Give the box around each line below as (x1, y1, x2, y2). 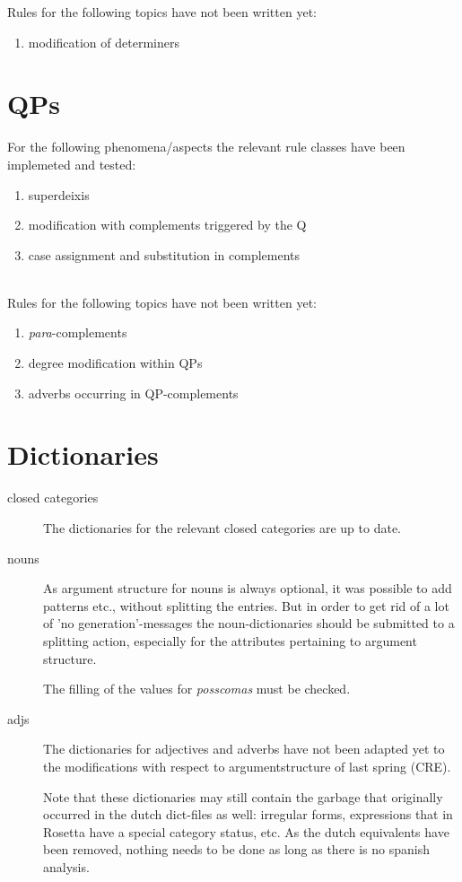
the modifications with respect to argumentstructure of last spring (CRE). (43, 756, 451, 775)
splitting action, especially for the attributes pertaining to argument (43, 631, 417, 650)
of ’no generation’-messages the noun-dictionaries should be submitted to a (43, 614, 455, 633)
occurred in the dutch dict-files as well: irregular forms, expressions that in (43, 805, 453, 824)
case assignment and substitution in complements (28, 245, 301, 264)
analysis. (43, 857, 90, 876)
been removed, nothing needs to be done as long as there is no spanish (43, 840, 431, 859)
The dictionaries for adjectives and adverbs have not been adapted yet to (43, 739, 445, 758)
